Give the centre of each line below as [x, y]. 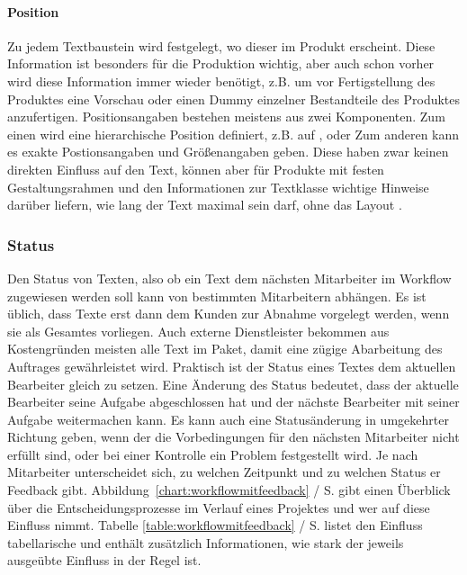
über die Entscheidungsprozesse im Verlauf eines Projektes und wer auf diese [219, 507]
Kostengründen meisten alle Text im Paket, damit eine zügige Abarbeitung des [225, 349]
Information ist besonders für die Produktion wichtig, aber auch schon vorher [221, 63]
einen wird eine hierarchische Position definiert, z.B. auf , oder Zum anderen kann [233, 134]
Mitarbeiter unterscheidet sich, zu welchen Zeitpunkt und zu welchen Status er [224, 472]
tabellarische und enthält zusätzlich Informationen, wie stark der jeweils [206, 542]
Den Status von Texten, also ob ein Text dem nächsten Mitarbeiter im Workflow [229, 278]
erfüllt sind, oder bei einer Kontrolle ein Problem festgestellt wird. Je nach [213, 454]
